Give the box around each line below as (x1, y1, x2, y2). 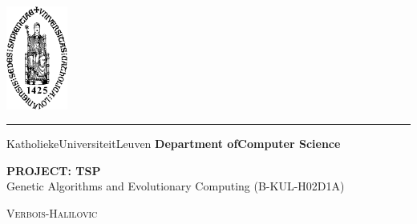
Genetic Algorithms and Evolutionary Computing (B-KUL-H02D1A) (6, 178, 345, 194)
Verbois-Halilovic (6, 204, 98, 221)
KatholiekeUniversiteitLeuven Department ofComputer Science (6, 135, 341, 152)
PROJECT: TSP (6, 162, 101, 178)
